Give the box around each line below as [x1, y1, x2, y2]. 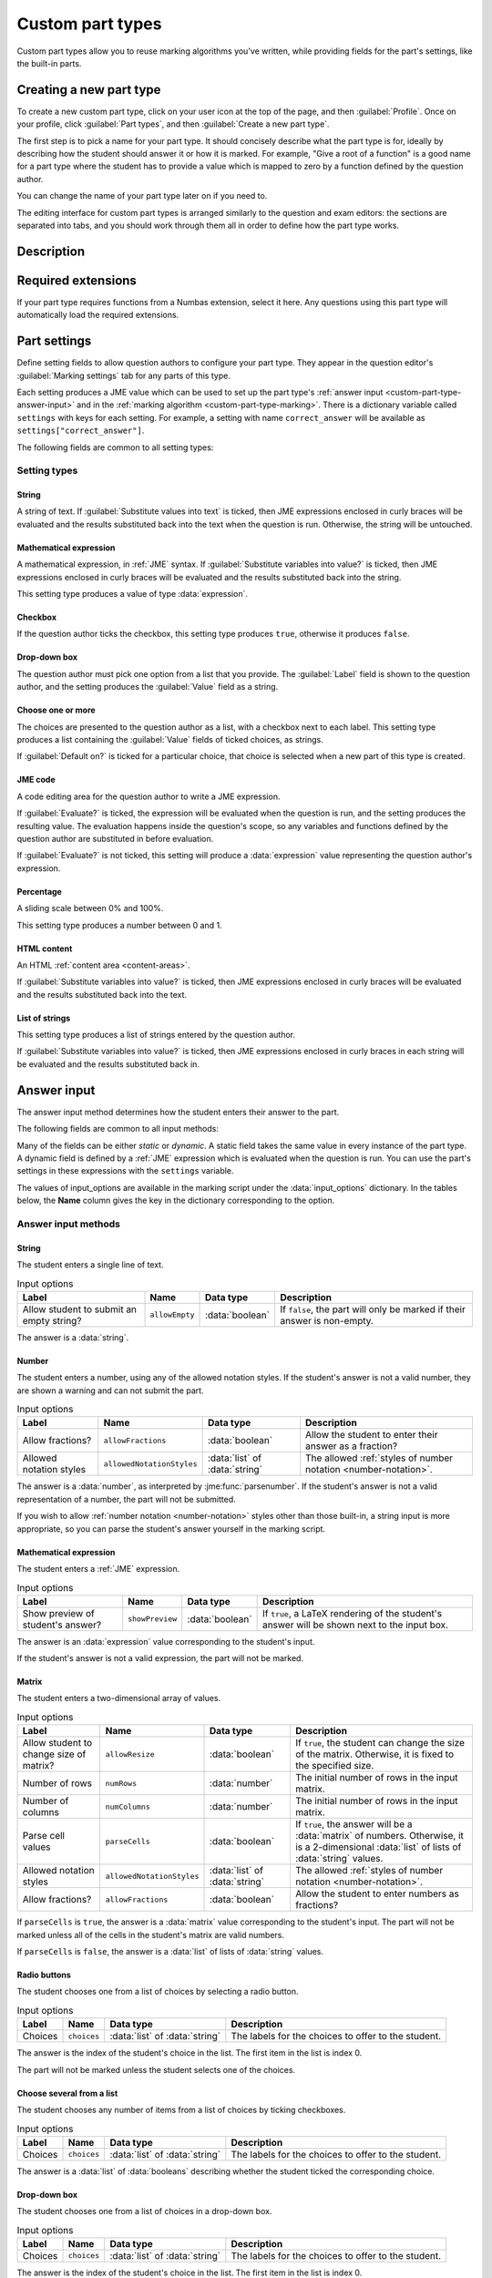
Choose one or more [16, 704, 96, 715]
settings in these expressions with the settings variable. [16, 1165, 234, 1176]
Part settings [16, 333, 92, 349]
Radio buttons [16, 1969, 72, 1981]
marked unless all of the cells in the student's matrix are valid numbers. [16, 1929, 284, 1940]
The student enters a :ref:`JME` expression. [16, 1563, 180, 1574]
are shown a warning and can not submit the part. [16, 1385, 204, 1396]
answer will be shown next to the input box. [261, 1618, 449, 1631]
